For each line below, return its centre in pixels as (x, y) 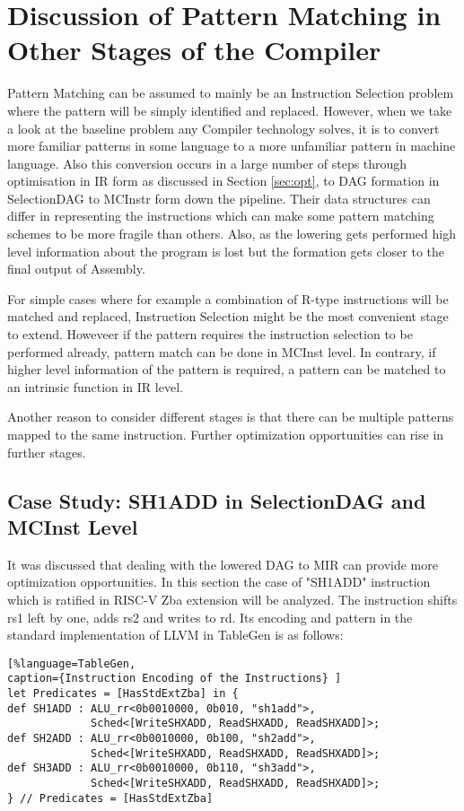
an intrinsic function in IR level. (95, 386)
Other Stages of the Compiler (194, 50)
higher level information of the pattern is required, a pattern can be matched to (227, 369)
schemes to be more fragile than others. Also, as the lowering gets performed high (232, 234)
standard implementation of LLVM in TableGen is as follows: (175, 635)
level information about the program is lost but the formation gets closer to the (226, 251)
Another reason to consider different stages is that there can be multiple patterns (231, 417)
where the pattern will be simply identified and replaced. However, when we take (230, 110)
